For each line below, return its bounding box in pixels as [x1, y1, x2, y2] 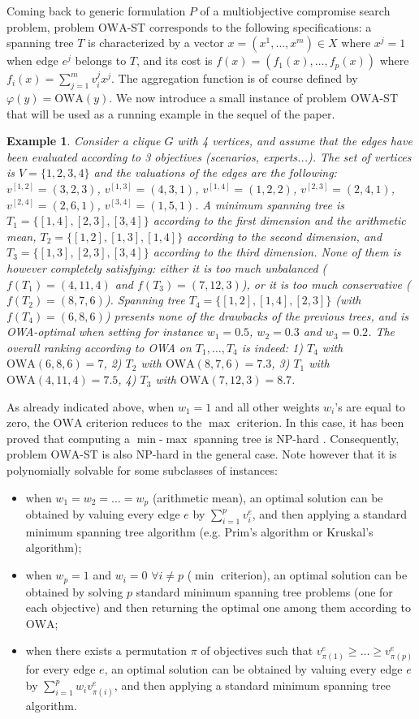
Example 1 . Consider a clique [6, 132, 161, 149]
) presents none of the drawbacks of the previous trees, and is [105, 307, 409, 324]
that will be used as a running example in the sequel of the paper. [6, 105, 335, 122]
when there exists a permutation [25, 642, 187, 659]
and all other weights [214, 398, 320, 415]
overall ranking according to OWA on [6, 338, 192, 355]
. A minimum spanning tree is [195, 196, 344, 213]
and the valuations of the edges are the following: [93, 164, 337, 181]
